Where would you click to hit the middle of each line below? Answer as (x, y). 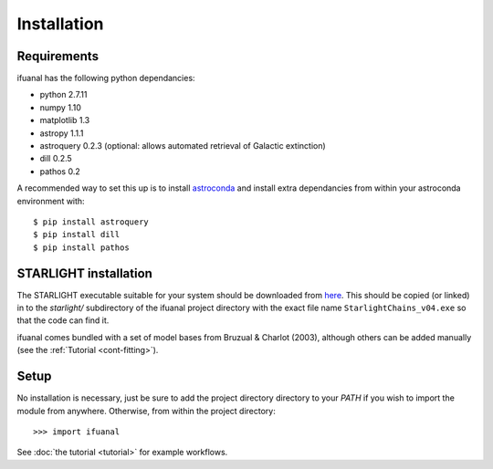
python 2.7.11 (63, 95)
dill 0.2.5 (56, 159)
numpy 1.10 (60, 107)
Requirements (58, 56)
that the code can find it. (63, 320)
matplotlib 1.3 (65, 120)
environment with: (51, 201)
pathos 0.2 (60, 171)
